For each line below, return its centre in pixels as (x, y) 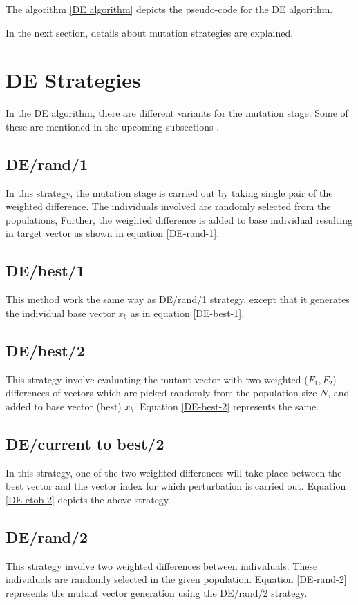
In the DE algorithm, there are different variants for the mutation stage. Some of (177, 113)
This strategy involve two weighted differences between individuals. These (162, 565)
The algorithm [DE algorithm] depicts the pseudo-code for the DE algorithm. (169, 9)
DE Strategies (73, 80)
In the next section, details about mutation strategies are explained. (150, 32)
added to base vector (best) (64, 406)
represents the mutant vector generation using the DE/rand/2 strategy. (157, 592)
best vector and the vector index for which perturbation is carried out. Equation (176, 486)
